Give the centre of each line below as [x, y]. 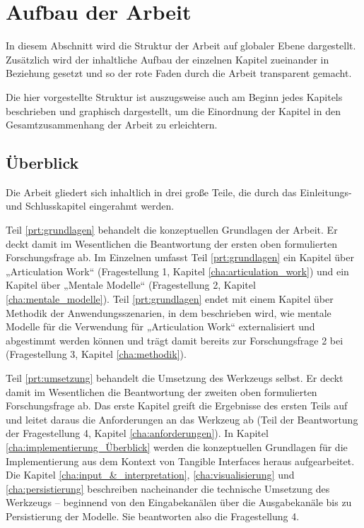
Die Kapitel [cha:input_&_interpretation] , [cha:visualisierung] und [150, 475]
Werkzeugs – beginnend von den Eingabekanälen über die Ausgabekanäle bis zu [179, 502]
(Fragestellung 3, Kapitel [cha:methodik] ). [96, 354]
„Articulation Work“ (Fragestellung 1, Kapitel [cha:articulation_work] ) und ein [177, 271]
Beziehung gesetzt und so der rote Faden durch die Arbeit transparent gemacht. [179, 73]
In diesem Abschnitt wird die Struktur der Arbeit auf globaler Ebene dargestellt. [181, 46]
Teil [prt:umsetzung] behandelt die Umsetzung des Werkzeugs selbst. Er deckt [175, 378]
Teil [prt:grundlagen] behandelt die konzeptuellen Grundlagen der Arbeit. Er [172, 230]
